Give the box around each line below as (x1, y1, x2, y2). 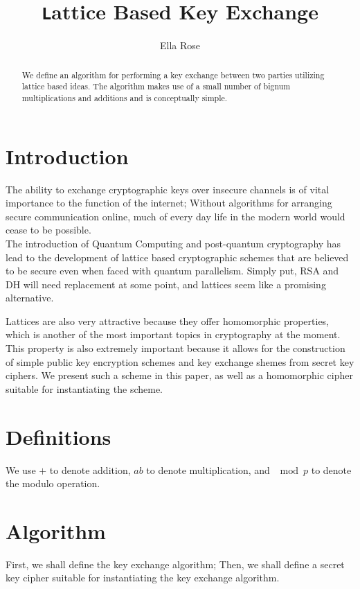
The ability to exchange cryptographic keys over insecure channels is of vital (6, 182, 330, 196)
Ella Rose (159, 38, 201, 53)
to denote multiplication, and (146, 462, 270, 477)
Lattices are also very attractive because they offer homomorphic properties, (6, 313, 330, 328)
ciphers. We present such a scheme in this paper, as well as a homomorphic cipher (6, 368, 353, 383)
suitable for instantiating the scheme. (6, 381, 163, 396)
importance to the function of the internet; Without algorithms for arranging (6, 195, 332, 210)
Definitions (6, 422, 111, 450)
